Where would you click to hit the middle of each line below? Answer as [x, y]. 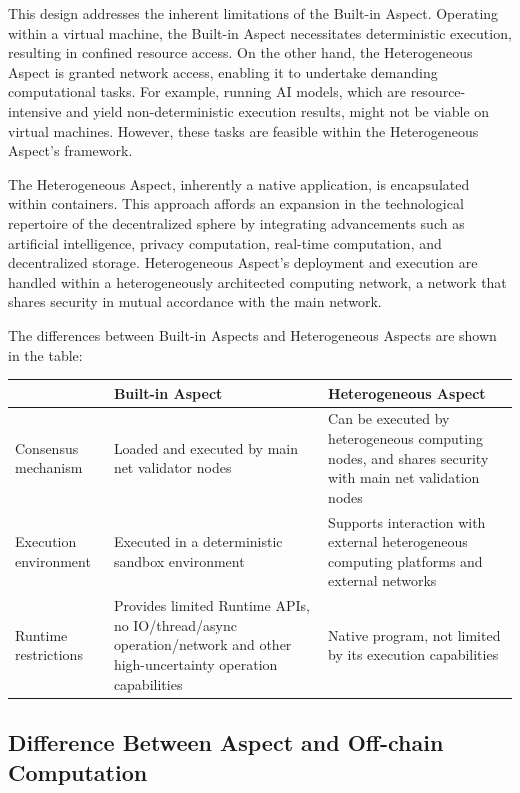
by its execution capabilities [413, 654]
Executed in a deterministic [198, 541]
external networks [382, 580]
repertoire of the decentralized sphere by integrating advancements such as [236, 222]
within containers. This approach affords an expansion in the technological [236, 203]
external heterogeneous [398, 541]
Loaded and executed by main [206, 447]
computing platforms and [405, 560]
